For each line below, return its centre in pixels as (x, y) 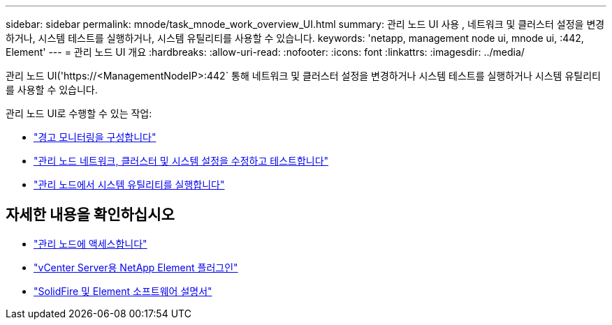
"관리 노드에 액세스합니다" (90, 243)
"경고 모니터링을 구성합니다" (95, 137)
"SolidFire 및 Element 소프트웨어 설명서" (123, 291)
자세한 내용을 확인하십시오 (90, 215)
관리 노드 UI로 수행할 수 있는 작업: (79, 113)
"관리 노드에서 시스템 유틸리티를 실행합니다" (129, 184)
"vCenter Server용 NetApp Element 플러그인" (136, 267)
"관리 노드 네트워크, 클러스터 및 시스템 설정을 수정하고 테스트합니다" (181, 161)
